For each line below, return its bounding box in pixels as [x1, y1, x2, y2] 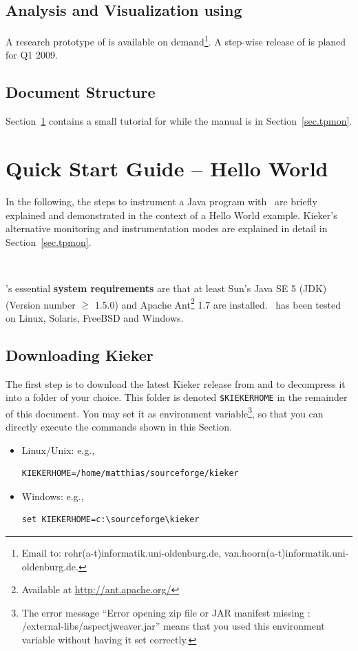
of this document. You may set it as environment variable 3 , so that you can [6, 404, 324, 420]
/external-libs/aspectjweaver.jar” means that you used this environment [21, 619, 325, 633]
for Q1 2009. [6, 48, 58, 62]
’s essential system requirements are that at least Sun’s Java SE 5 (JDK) [6, 280, 327, 295]
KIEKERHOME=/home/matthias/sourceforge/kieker [21, 468, 239, 479]
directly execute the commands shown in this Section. [6, 420, 232, 434]
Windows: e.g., [21, 488, 84, 503]
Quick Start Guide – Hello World [6, 154, 328, 183]
